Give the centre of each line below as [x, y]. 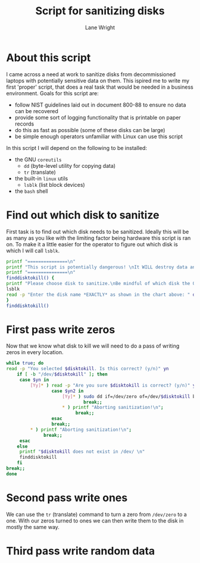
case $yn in [34, 380]
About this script [49, 57]
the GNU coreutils [38, 159]
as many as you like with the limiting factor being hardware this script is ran [99, 238]
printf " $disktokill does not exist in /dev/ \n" [82, 452]
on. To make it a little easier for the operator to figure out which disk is [92, 244]
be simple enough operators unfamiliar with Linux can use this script [99, 136]
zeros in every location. [35, 352]
